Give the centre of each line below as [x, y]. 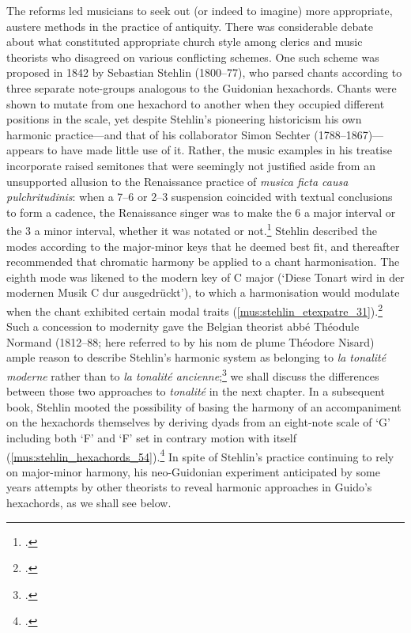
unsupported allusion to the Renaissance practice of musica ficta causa [177, 181]
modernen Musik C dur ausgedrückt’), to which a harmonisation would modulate [203, 292]
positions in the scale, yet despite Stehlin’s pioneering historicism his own [184, 119]
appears [25, 150]
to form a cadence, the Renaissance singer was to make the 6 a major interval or [201, 212]
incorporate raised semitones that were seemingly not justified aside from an [191, 165]
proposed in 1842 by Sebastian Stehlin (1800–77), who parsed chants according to [204, 72]
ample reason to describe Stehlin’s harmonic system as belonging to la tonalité [196, 357]
